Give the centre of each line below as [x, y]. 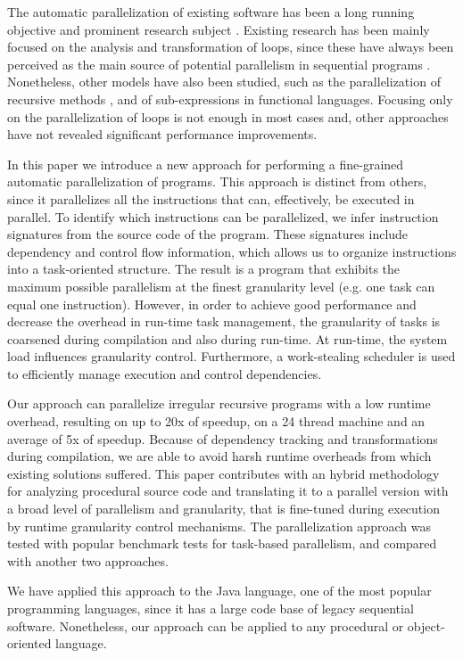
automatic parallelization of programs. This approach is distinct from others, [217, 181]
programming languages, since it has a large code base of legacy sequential [211, 608]
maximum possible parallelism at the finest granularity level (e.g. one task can [221, 286]
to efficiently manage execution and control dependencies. [165, 373]
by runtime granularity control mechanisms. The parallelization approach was [219, 526]
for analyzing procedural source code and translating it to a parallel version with [228, 491]
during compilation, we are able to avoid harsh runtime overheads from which [219, 456]
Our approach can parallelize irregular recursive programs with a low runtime [219, 403]
